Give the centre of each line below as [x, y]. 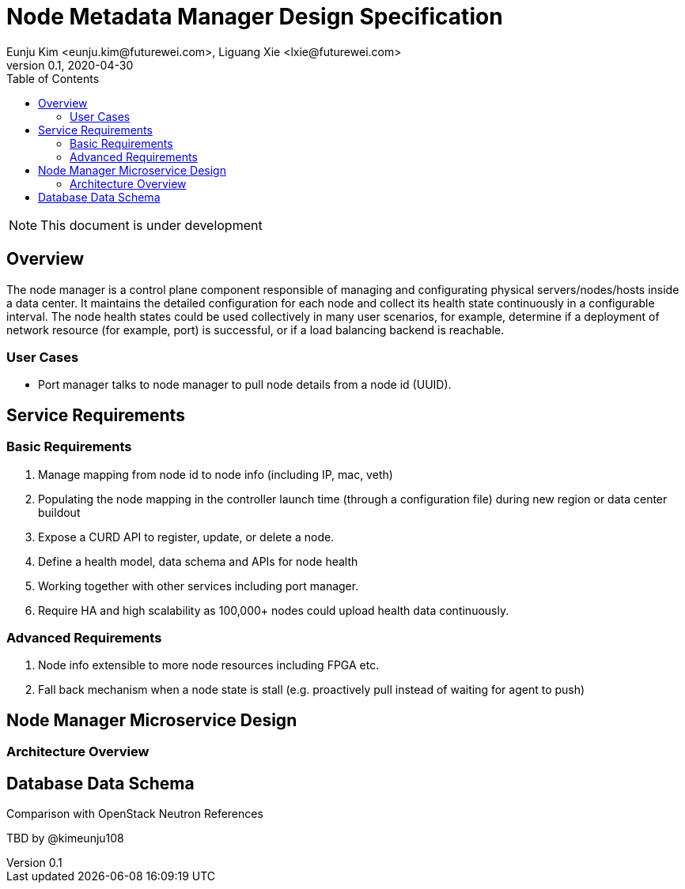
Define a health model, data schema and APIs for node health [198, 561]
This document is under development [151, 225]
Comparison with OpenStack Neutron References [135, 814]
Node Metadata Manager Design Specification [255, 17]
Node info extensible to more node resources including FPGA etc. [209, 665]
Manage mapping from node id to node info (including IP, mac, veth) [216, 474]
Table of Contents [53, 78]
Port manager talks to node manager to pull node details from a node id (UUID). [245, 385]
